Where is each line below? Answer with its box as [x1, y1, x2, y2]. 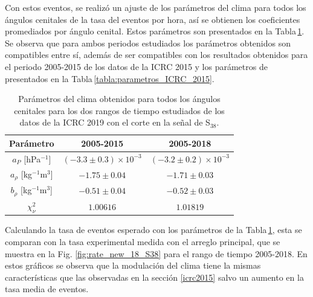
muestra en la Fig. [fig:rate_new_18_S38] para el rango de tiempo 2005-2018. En [5, 247, 308, 260]
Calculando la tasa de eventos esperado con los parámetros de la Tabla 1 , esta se [5, 223, 302, 236]
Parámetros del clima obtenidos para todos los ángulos [18, 92, 221, 105]
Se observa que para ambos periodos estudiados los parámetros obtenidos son [5, 36, 291, 49]
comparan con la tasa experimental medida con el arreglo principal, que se [5, 235, 280, 247]
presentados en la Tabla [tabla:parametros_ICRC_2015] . [5, 72, 215, 85]
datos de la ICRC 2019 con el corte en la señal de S [19, 116, 210, 129]
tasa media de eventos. [5, 283, 89, 295]
